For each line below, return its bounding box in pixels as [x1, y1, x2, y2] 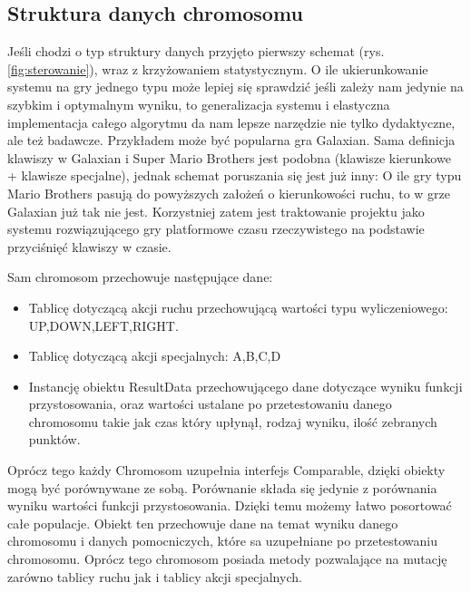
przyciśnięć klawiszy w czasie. [7, 237, 172, 256]
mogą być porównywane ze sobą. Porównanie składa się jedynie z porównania [7, 478, 437, 497]
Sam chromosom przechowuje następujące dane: [7, 267, 273, 286]
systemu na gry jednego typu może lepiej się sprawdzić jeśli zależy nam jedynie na [7, 77, 464, 96]
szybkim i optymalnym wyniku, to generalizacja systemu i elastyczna [7, 94, 390, 113]
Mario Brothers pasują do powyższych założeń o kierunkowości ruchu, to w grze [7, 183, 451, 202]
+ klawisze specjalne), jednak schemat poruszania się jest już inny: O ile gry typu [7, 166, 462, 185]
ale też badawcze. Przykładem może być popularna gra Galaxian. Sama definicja [7, 131, 456, 150]
